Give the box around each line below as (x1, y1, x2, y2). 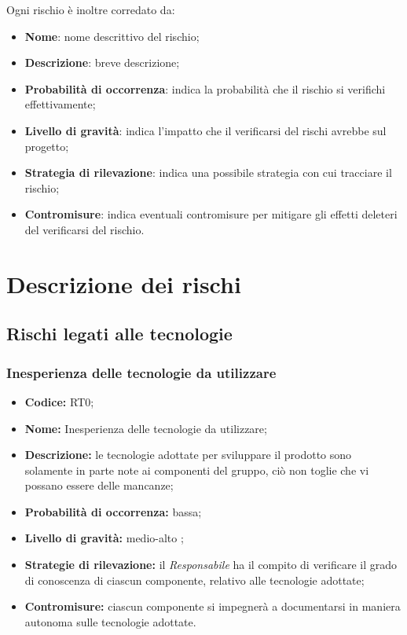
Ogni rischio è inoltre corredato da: (6, 2, 175, 17)
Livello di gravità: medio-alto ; (24, 530, 184, 546)
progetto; (24, 138, 69, 154)
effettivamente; (24, 96, 96, 112)
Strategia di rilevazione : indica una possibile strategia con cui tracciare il (24, 164, 392, 181)
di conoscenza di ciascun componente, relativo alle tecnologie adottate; (24, 571, 365, 588)
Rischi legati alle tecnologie (6, 321, 233, 346)
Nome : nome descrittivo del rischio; (24, 28, 200, 44)
